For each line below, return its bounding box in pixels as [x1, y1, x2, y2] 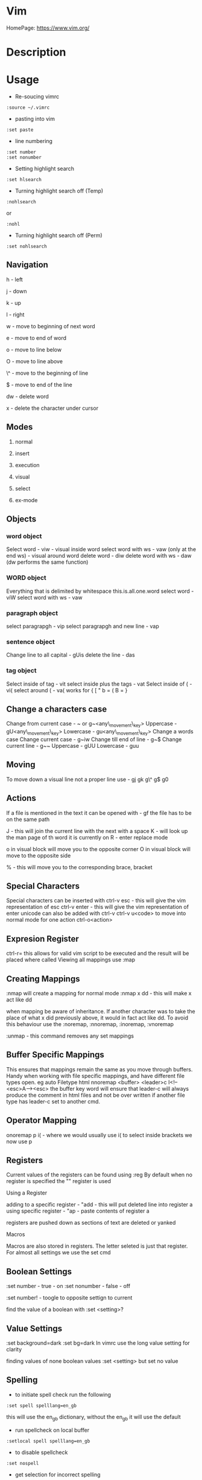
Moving [6, 759, 36, 770]
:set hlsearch [6, 177, 42, 183]
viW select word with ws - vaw [6, 593, 83, 601]
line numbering [14, 138, 53, 145]
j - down [6, 287, 27, 295]
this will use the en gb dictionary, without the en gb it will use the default [6, 1413, 181, 1422]
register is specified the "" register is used [6, 1178, 112, 1185]
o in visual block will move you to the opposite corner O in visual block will [6, 845, 191, 852]
